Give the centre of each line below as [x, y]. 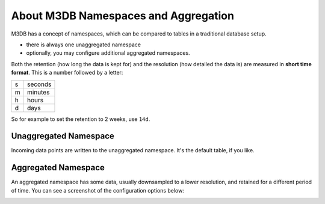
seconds [39, 84]
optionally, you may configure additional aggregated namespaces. [108, 53]
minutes [39, 92]
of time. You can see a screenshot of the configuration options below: [98, 190]
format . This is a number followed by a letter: [67, 73]
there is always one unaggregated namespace [84, 45]
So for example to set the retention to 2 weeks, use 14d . [81, 119]
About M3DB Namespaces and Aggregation [123, 16]
